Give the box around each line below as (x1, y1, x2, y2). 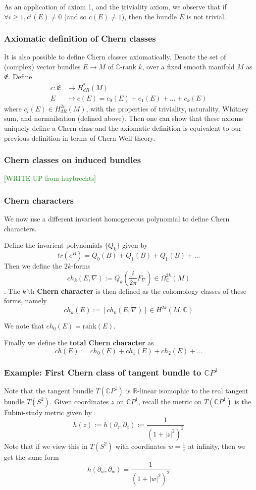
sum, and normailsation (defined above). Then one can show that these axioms (4, 113, 243, 123)
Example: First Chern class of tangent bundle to (4, 366, 202, 378)
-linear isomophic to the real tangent (137, 385, 249, 395)
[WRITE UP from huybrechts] (4, 173, 96, 183)
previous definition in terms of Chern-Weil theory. (4, 132, 155, 143)
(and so (64, 11, 87, 21)
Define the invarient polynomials (4, 240, 102, 250)
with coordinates (115, 440, 166, 451)
